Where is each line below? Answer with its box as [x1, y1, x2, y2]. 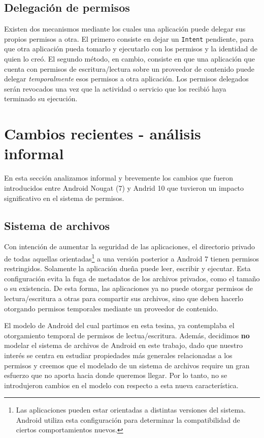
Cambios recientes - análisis [4, 123, 201, 144]
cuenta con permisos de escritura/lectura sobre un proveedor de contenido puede [4, 63, 254, 74]
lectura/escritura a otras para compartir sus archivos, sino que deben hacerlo [4, 293, 243, 303]
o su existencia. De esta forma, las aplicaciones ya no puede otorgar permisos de [4, 283, 253, 294]
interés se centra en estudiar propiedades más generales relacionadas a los [4, 349, 233, 360]
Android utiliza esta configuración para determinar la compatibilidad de [16, 414, 240, 425]
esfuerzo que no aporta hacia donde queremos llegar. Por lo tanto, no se [4, 370, 227, 381]
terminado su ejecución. [4, 93, 78, 104]
